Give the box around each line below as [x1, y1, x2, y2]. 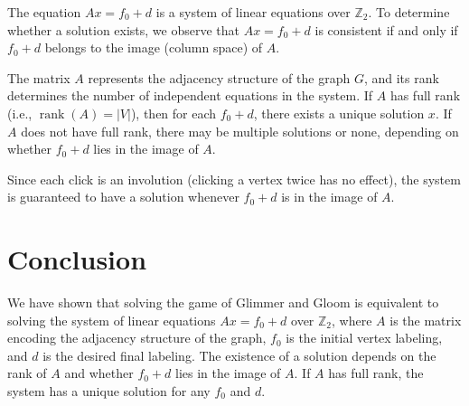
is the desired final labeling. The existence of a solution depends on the [42, 345, 436, 364]
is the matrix [389, 310, 462, 329]
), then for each [130, 103, 217, 122]
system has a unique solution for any [7, 382, 211, 401]
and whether [64, 364, 134, 382]
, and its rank [363, 68, 439, 87]
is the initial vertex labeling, [286, 328, 443, 347]
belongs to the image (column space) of [44, 38, 263, 57]
